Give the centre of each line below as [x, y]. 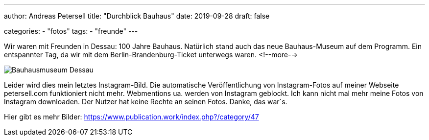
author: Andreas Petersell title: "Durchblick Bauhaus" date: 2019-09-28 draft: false [137, 16]
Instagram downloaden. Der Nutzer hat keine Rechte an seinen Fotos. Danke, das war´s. [146, 102]
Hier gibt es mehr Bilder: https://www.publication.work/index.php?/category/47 [131, 117]
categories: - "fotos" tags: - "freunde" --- [71, 31]
